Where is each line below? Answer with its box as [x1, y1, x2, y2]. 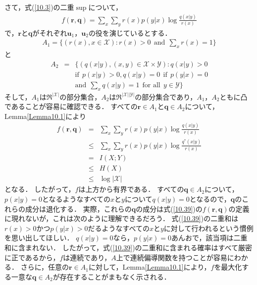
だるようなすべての [88, 223, 150, 233]
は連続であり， [63, 252, 111, 262]
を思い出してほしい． [4, 232, 74, 243]
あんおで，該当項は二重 [171, 232, 248, 243]
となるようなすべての [42, 194, 111, 204]
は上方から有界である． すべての [78, 184, 184, 194]
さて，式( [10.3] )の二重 [4, 2, 74, 12]
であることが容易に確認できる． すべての [4, 101, 138, 112]
